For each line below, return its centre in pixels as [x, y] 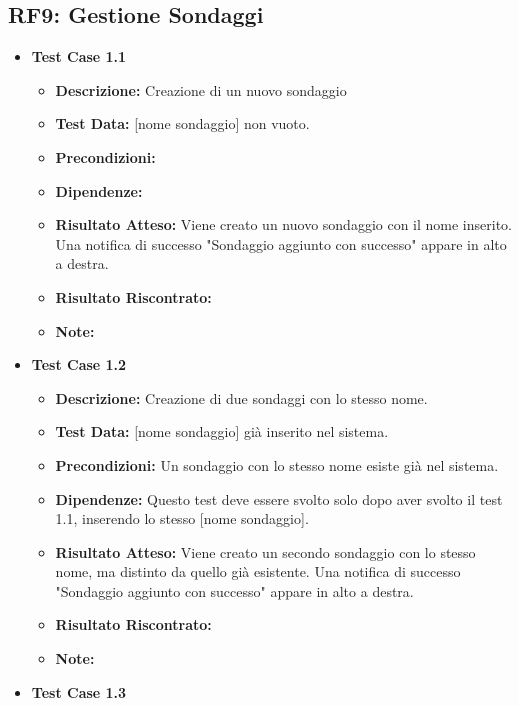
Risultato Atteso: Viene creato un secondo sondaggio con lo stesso [265, 551]
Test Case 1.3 [79, 691]
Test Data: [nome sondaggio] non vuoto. [182, 123]
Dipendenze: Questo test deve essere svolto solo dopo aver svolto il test [279, 498]
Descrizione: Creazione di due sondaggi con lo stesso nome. [241, 397]
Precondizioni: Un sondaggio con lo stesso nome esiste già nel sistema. [277, 464]
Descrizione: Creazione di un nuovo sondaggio [201, 89]
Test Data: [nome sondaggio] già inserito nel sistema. [222, 431]
